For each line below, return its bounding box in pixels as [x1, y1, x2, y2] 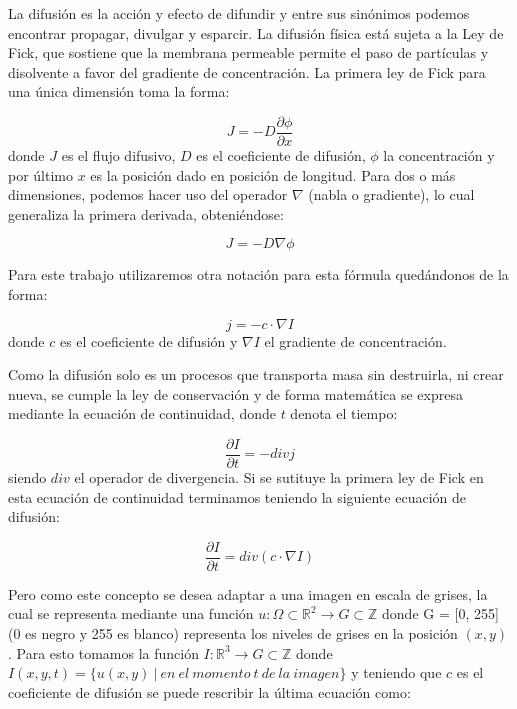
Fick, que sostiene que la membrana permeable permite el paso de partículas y [8, 42, 489, 63]
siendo [8, 467, 47, 488]
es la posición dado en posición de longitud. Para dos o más [90, 164, 456, 185]
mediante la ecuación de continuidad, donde [8, 403, 276, 424]
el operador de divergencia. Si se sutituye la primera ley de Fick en [74, 467, 484, 488]
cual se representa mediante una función [8, 603, 254, 624]
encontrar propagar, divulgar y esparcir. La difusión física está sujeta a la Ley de [8, 22, 504, 43]
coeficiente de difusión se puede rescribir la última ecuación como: [8, 681, 411, 702]
